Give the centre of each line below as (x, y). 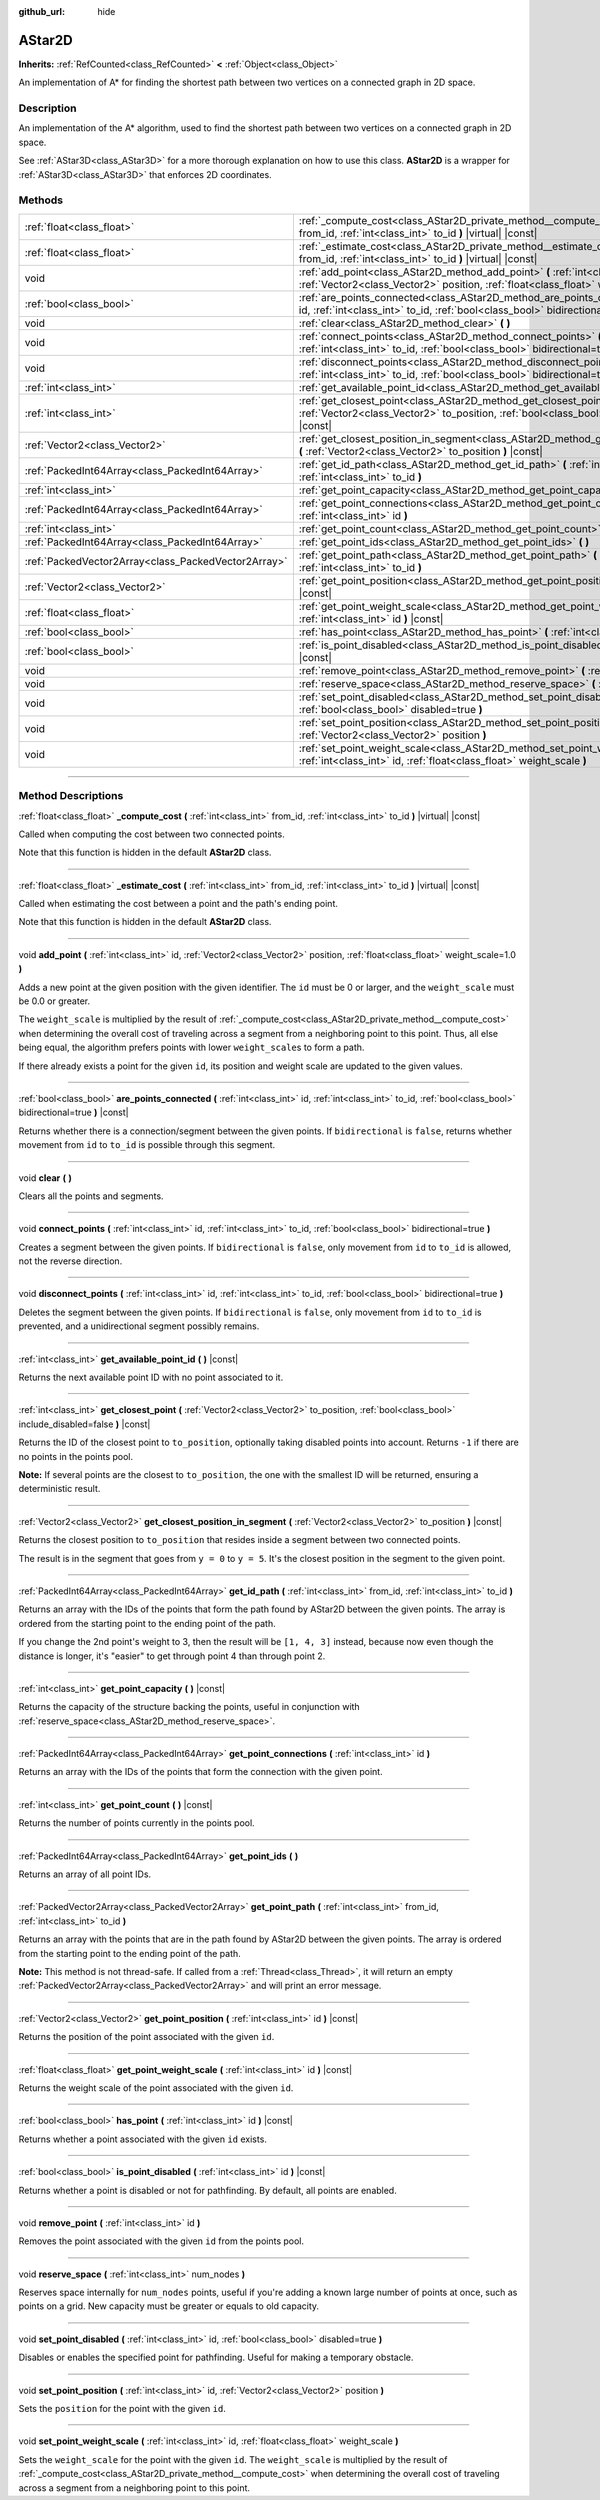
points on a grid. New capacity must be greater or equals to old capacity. (169, 2306)
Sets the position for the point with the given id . (122, 2409)
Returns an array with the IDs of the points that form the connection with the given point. (201, 1772)
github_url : (41, 11)
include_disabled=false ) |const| (84, 1424)
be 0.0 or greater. (54, 1001)
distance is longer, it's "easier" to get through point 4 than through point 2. (172, 1656)
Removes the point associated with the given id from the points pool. (161, 2241)
